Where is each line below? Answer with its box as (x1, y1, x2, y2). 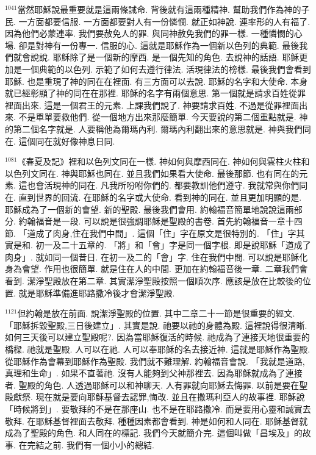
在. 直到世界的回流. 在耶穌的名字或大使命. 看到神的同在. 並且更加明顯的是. (5, 190, 302, 203)
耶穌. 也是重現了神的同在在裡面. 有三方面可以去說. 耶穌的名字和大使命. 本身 (5, 74, 308, 87)
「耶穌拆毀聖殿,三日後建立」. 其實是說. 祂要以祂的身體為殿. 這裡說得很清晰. (5, 318, 307, 331)
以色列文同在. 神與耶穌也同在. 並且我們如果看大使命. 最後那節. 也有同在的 (5, 167, 300, 179)
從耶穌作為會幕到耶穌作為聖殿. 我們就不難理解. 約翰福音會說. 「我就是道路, (5, 354, 305, 367)
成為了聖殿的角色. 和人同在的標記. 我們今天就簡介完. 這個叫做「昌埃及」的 (5, 426, 303, 439)
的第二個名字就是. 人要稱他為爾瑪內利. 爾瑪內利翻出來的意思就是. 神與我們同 (5, 122, 311, 135)
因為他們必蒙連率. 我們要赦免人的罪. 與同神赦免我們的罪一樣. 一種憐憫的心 (5, 27, 303, 40)
